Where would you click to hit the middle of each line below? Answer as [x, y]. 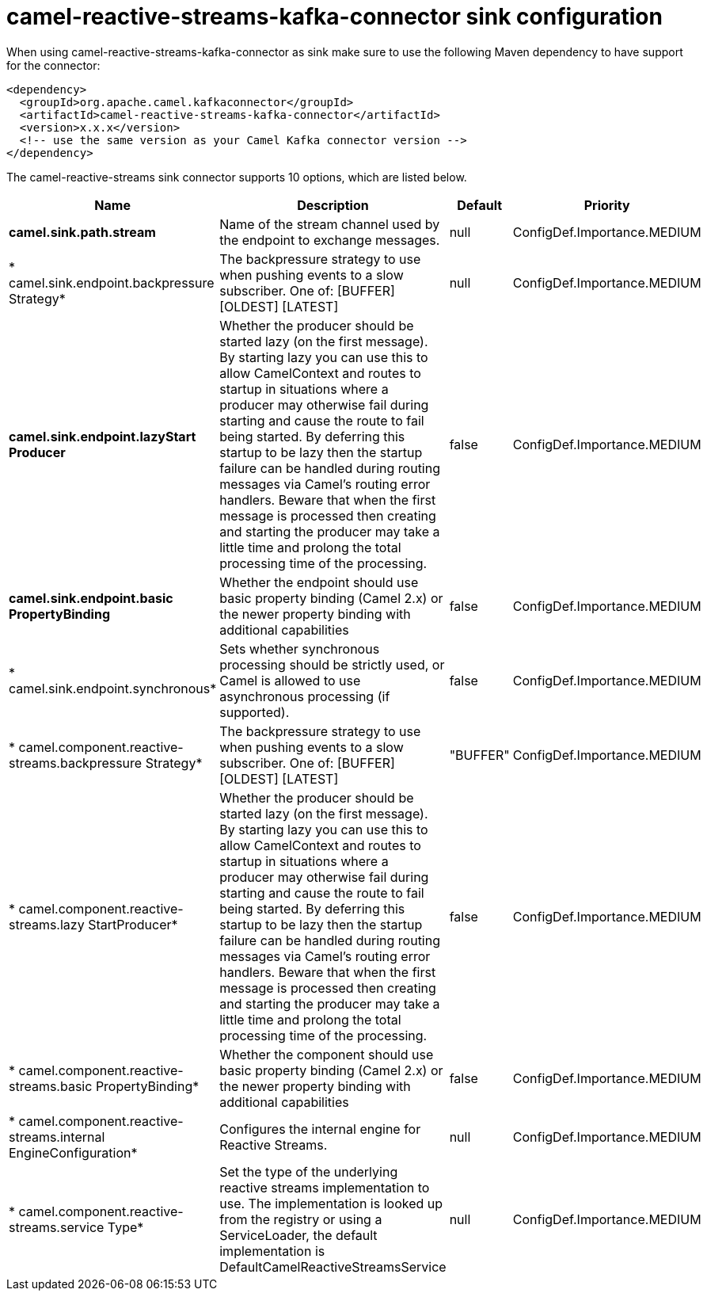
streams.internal [57, 1137]
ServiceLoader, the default [298, 1235]
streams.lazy [47, 924]
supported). [255, 712]
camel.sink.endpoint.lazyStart [103, 436]
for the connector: [53, 65]
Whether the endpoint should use [319, 582]
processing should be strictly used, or [332, 664]
